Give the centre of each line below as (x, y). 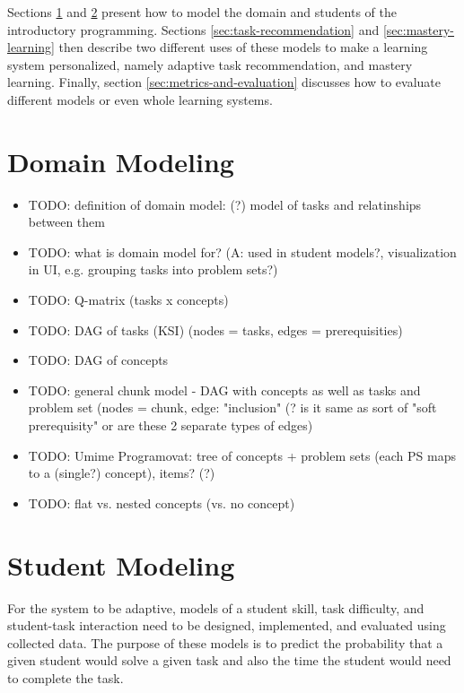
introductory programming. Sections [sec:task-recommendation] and (193, 29)
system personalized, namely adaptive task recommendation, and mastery (210, 64)
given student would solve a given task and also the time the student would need (229, 660)
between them (66, 222)
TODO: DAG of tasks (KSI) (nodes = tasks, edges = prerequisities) (215, 329)
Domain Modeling (121, 161)
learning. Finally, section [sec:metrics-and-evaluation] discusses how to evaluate (224, 82)
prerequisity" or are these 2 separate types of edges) (171, 425)
